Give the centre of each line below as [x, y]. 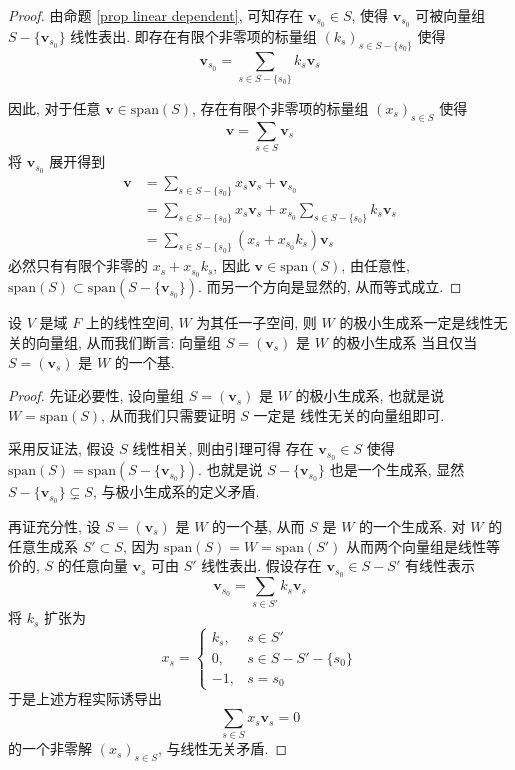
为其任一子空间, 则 [256, 322]
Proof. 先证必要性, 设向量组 [96, 395]
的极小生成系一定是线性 [416, 322]
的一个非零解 [50, 748]
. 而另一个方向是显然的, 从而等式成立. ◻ [330, 286]
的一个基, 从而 [258, 526]
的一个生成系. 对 [412, 526]
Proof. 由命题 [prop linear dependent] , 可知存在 [156, 15]
